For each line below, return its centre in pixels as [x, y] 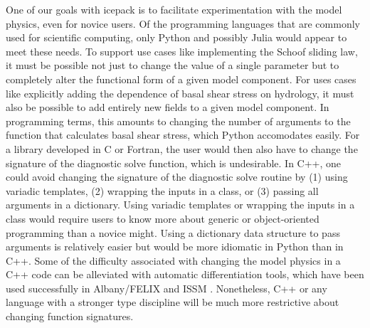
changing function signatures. [70, 316]
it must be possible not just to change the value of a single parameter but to [173, 65]
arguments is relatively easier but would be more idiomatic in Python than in [175, 247]
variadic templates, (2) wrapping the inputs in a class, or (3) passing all [162, 190]
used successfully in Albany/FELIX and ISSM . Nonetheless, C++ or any [166, 288]
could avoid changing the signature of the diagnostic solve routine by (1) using [177, 177]
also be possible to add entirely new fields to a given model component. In [168, 107]
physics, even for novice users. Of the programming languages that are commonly [183, 23]
